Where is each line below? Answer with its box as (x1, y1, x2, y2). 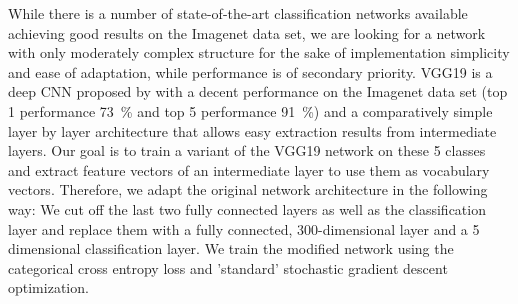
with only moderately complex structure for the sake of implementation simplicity (8, 42, 510, 63)
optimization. (8, 277, 89, 298)
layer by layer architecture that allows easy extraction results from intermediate (8, 120, 497, 141)
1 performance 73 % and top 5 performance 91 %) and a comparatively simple (8, 100, 493, 121)
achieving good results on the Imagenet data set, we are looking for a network (8, 22, 486, 43)
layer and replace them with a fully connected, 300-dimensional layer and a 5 (8, 218, 480, 239)
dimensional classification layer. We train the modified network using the (8, 238, 454, 259)
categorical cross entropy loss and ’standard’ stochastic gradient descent (8, 257, 448, 278)
